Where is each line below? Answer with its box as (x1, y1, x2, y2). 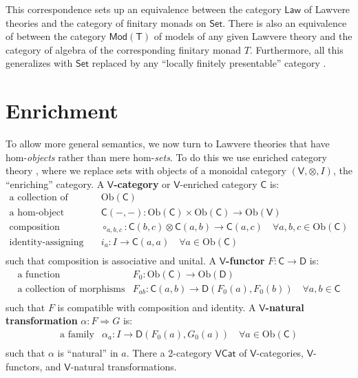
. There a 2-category (126, 346, 212, 360)
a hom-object (9, 207, 65, 218)
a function (17, 269, 61, 280)
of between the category (6, 29, 106, 43)
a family (60, 329, 94, 339)
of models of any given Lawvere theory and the (154, 29, 352, 43)
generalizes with (6, 56, 73, 70)
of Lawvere (304, 2, 350, 16)
